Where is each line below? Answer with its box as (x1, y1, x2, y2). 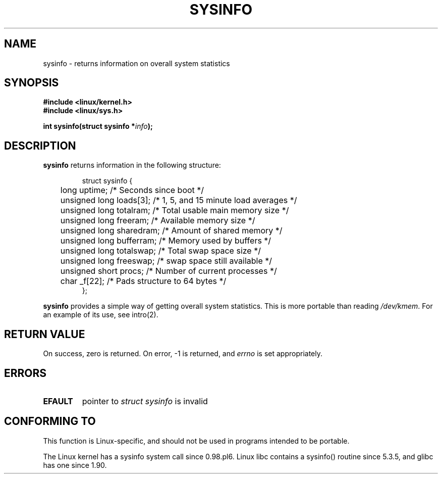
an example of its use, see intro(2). (43, 310, 158, 319)
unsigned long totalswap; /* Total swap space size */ (60, 246, 261, 256)
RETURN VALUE (4, 327, 85, 341)
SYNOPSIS (4, 76, 59, 89)
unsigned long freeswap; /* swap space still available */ (60, 256, 272, 266)
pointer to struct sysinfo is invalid (82, 396, 208, 406)
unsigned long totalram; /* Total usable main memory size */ (60, 205, 289, 216)
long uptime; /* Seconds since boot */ (60, 185, 204, 196)
